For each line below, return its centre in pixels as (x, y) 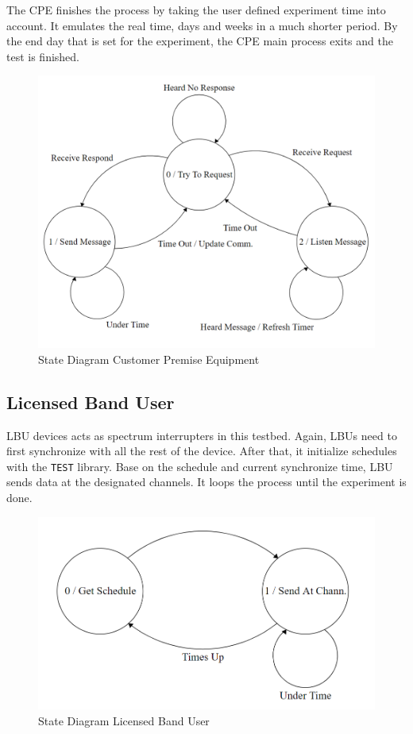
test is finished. (43, 56)
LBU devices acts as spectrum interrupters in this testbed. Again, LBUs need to (202, 435)
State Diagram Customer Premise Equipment (149, 359)
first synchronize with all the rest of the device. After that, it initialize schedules (202, 451)
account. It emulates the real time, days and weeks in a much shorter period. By (202, 25)
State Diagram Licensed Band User (124, 720)
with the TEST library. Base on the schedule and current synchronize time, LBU (200, 466)
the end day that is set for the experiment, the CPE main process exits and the (200, 41)
